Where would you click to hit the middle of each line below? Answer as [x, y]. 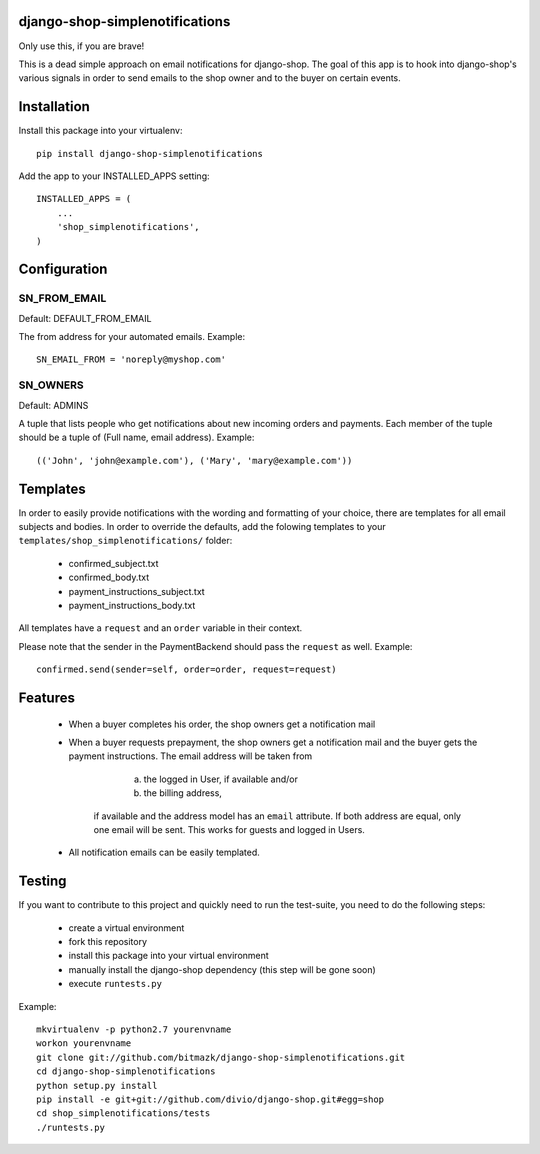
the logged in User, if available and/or [221, 779]
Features [46, 698]
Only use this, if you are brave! [81, 46]
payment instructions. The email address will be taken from [190, 756]
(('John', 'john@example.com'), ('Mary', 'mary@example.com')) [194, 460]
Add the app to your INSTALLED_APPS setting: [114, 176]
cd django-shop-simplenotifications [126, 1071]
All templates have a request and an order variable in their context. [160, 628]
